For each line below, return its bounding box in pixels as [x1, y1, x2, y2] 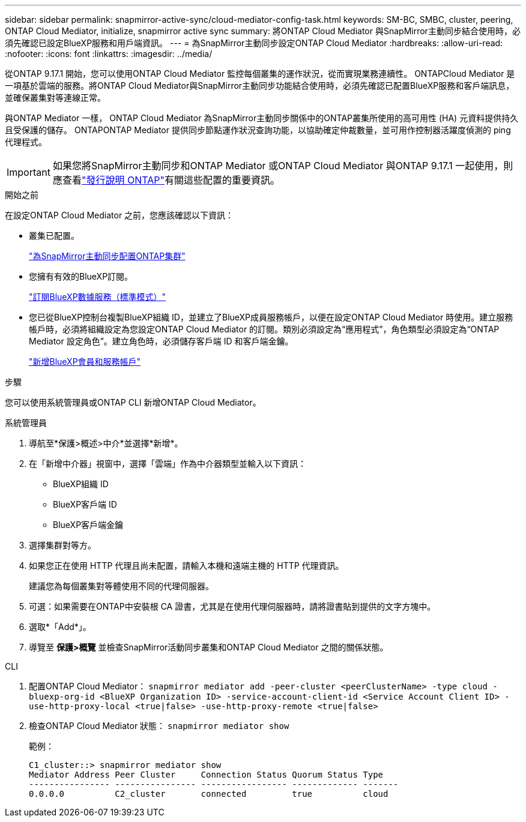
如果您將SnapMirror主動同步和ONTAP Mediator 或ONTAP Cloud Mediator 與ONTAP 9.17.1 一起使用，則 [52, 160, 513, 172]
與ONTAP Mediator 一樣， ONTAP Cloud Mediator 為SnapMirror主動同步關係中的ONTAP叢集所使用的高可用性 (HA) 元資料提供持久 [5, 113, 519, 123]
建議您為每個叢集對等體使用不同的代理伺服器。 [29, 581, 214, 591]
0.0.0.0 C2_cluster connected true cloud [29, 789, 388, 799]
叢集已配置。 [29, 230, 79, 241]
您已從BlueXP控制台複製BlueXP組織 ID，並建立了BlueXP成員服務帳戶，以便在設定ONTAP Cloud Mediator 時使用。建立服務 [29, 312, 513, 322]
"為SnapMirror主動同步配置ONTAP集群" [29, 251, 186, 261]
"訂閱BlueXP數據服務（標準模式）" [29, 292, 166, 302]
